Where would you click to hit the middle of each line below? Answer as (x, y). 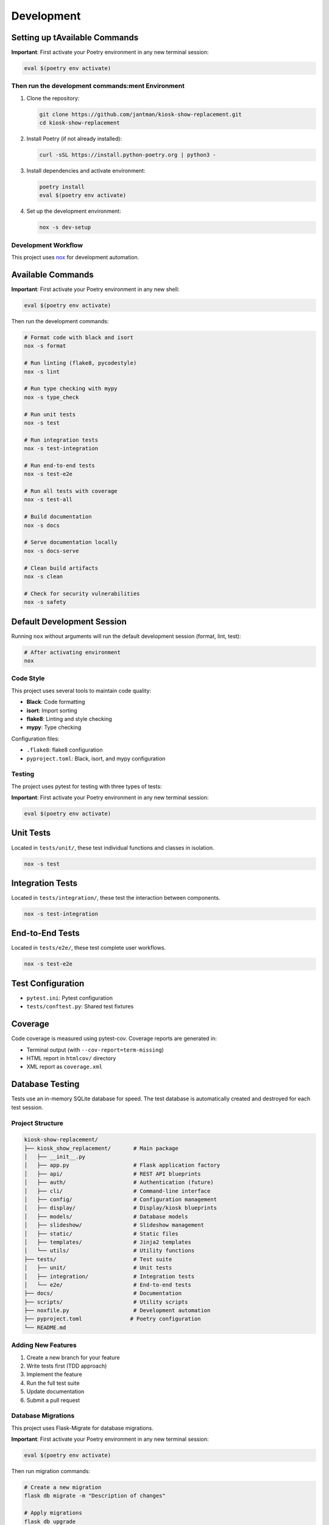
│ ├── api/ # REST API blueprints (112, 1174)
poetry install (62, 187)
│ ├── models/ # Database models (106, 1216)
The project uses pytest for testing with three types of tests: (87, 786)
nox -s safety (45, 602)
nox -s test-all (48, 500)
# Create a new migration (63, 1487)
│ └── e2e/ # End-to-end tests (108, 1285)
